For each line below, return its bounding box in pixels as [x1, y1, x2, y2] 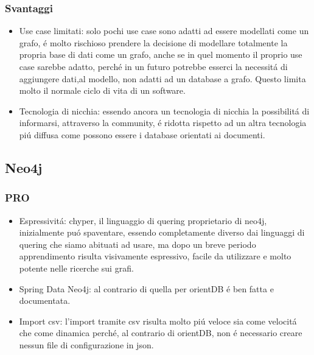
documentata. [19, 294, 71, 307]
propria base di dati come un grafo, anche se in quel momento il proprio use [19, 48, 302, 61]
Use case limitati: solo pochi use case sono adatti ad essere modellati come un [19, 24, 309, 37]
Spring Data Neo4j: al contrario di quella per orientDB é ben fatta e [19, 282, 274, 295]
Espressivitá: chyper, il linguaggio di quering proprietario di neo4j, [19, 214, 267, 227]
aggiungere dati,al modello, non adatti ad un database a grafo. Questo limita [19, 72, 306, 85]
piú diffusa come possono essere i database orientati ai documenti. [19, 128, 265, 141]
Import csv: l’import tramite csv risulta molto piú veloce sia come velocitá [19, 314, 297, 327]
